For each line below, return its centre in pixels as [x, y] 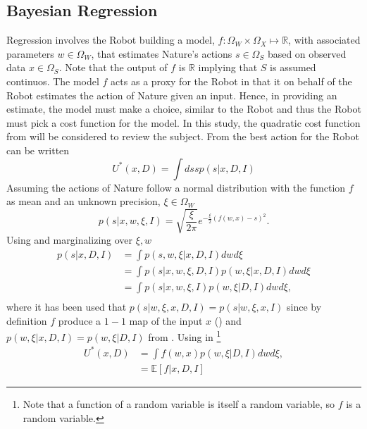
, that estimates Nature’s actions [162, 53]
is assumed [293, 67]
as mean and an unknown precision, [83, 201]
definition [27, 320]
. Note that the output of [113, 67]
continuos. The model [53, 81]
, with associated [324, 40]
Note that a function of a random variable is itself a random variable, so [179, 404]
